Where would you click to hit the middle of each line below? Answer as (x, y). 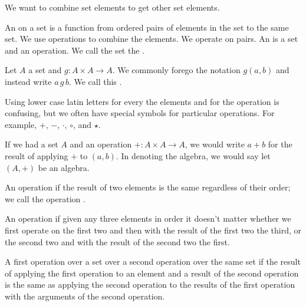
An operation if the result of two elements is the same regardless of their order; (148, 187)
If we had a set (32, 144)
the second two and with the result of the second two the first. (117, 241)
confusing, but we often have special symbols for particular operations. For (140, 113)
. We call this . (95, 81)
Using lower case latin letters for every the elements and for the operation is (142, 101)
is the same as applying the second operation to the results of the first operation (150, 284)
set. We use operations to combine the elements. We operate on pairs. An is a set (152, 39)
